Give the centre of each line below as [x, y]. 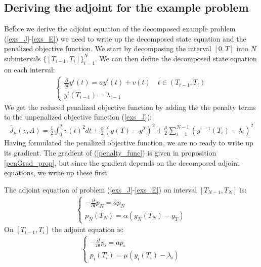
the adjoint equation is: [88, 229]
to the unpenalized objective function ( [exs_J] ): [78, 117]
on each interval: [30, 69]
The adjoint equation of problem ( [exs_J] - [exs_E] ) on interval [101, 189]
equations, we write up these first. [57, 173]
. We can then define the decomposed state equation [176, 58]
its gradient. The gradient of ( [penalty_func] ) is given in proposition [110, 152]
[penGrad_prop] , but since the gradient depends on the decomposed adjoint [122, 162]
